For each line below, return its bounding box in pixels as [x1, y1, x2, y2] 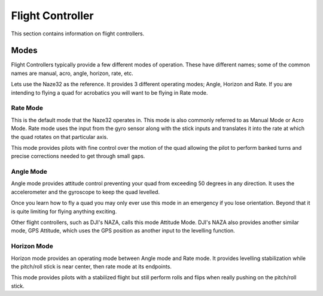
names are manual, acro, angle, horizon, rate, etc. [11, 70, 134, 77]
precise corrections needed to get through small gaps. [11, 153, 145, 160]
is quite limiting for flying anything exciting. [11, 207, 117, 215]
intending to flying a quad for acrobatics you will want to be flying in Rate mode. [11, 89, 208, 96]
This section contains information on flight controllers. [11, 30, 145, 37]
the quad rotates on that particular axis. [11, 133, 108, 140]
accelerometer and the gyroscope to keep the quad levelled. [11, 188, 160, 195]
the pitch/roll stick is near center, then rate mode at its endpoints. [11, 262, 172, 270]
